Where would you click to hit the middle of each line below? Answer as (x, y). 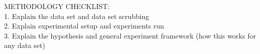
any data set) (25, 45)
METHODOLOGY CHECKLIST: (57, 6)
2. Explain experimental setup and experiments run (84, 26)
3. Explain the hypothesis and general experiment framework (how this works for (130, 35)
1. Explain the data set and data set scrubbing (77, 16)
